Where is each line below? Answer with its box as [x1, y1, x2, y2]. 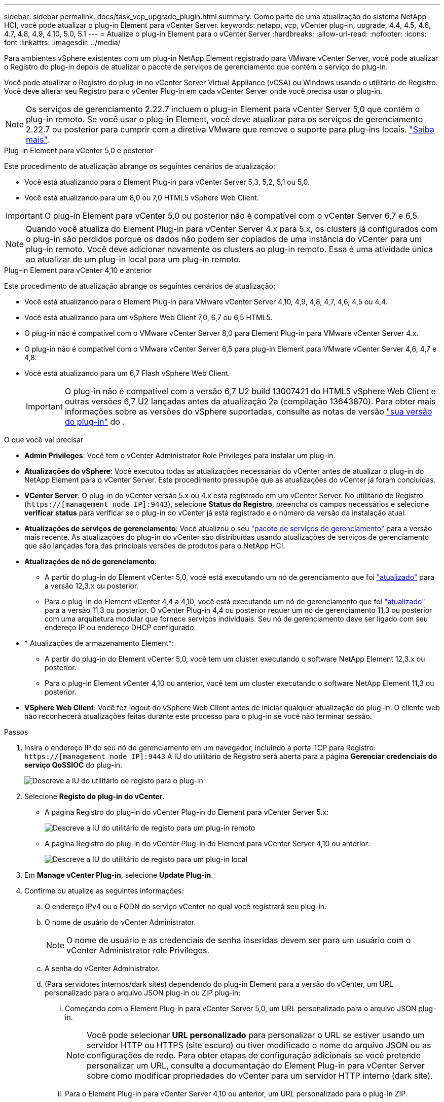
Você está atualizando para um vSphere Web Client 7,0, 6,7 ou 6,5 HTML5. [24, 313, 273, 322]
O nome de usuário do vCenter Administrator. [45, 918, 196, 926]
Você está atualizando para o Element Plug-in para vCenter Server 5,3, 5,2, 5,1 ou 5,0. [24, 178, 310, 186]
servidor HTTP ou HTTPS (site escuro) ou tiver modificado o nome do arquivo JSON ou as [87, 1040, 431, 1050]
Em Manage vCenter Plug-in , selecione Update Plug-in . [24, 871, 213, 879]
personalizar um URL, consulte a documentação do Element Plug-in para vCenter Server [87, 1060, 425, 1071]
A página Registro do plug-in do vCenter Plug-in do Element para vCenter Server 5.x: [45, 808, 329, 816]
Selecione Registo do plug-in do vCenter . [24, 792, 165, 801]
